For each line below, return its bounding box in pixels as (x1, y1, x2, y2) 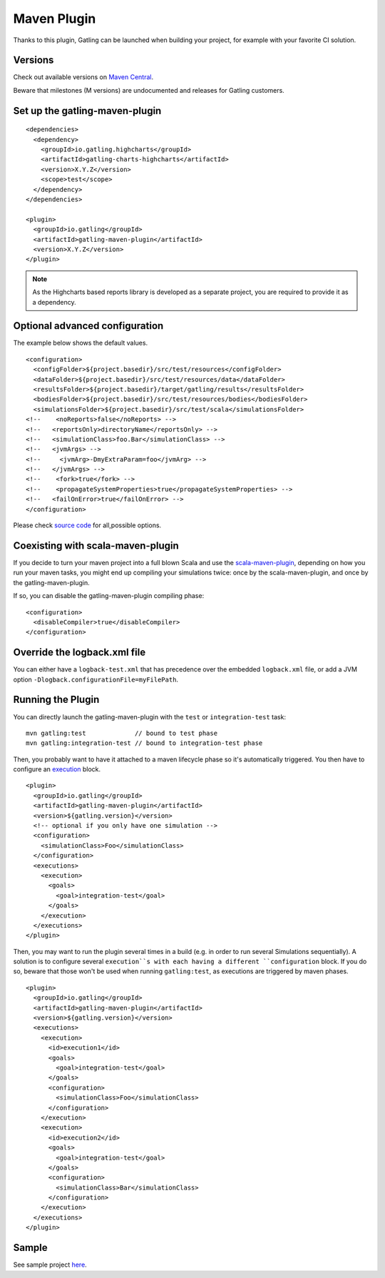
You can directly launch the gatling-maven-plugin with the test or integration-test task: (13, 712, 287, 721)
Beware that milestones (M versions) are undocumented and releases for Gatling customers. (13, 86, 284, 94)
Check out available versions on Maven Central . (13, 73, 153, 81)
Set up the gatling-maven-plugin (13, 104, 162, 117)
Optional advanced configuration (13, 320, 164, 332)
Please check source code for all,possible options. (13, 521, 162, 529)
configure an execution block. (13, 765, 101, 774)
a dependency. (32, 298, 76, 306)
